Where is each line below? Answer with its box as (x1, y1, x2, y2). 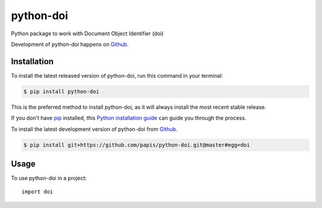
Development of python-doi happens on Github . (11, 41, 129, 48)
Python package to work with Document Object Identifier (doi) (11, 30, 164, 37)
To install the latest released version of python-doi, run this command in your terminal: (11, 72, 223, 79)
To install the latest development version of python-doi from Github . (11, 126, 178, 133)
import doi (21, 188, 54, 195)
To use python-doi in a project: (11, 175, 87, 182)
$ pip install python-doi (23, 88, 100, 95)
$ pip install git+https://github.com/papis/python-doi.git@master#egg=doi (23, 141, 250, 148)
